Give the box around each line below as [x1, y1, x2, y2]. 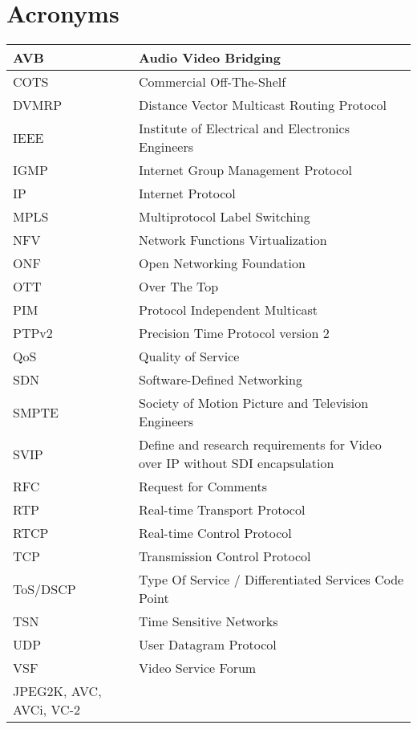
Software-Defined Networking [139, 370, 302, 389]
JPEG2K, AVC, [13, 682, 102, 701]
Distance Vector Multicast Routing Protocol [139, 96, 387, 115]
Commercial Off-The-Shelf [139, 72, 286, 92]
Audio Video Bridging [139, 48, 281, 67]
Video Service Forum [139, 658, 257, 678]
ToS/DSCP [13, 579, 76, 598]
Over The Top [139, 277, 219, 296]
